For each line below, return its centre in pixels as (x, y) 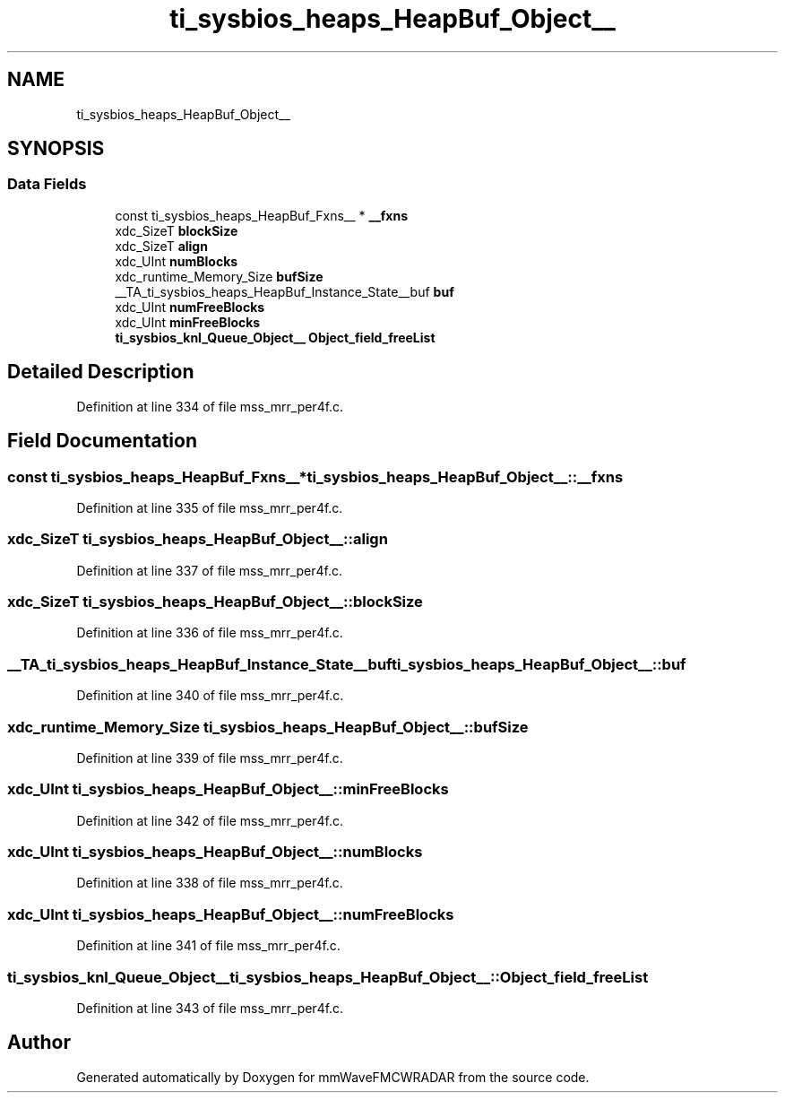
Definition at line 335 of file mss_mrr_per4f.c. (210, 507)
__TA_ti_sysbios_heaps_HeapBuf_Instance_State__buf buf (285, 291)
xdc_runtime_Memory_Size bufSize (219, 276)
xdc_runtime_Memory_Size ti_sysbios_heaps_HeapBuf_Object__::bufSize (268, 727)
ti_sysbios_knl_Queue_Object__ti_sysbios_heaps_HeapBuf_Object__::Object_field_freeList (328, 977)
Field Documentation (102, 441)
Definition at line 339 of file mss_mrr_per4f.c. (210, 758)
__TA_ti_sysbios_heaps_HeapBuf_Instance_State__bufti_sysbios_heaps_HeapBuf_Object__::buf (347, 664)
